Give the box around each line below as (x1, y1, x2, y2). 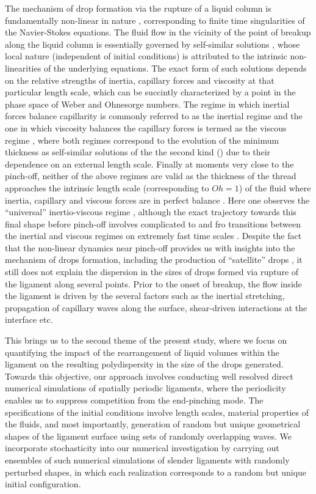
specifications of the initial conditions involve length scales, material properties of (5, 405, 309, 418)
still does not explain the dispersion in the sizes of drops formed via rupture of (5, 265, 299, 278)
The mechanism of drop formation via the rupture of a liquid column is (5, 2, 271, 14)
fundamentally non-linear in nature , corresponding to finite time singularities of (5, 13, 305, 26)
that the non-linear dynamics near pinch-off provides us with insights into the (5, 241, 295, 254)
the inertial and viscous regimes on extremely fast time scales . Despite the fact (5, 229, 302, 242)
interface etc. (5, 313, 53, 326)
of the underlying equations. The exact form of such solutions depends (43, 61, 307, 74)
